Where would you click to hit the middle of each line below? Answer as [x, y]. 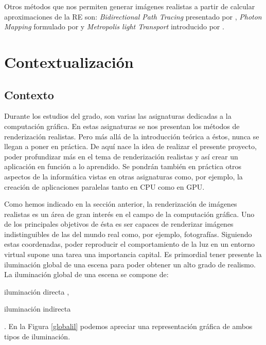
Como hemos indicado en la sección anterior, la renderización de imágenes [121, 204]
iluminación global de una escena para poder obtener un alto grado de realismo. [130, 264]
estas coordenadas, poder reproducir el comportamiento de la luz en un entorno [130, 244]
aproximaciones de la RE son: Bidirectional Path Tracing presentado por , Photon [133, 16]
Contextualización [69, 61]
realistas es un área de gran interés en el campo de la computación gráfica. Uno [129, 214]
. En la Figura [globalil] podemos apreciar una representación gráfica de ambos [128, 326]
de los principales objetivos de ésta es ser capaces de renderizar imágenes [119, 224]
